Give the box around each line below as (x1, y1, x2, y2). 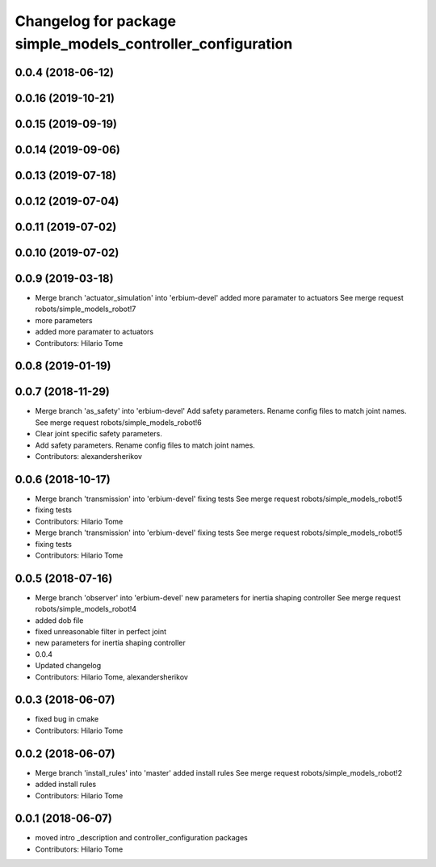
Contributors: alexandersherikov (35, 452, 143, 461)
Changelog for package (15, 12, 177, 30)
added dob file (35, 615, 84, 625)
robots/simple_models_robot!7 (35, 304, 136, 314)
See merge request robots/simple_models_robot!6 (35, 417, 202, 427)
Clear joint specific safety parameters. (35, 429, 163, 439)
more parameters (35, 315, 93, 325)
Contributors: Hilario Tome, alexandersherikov (35, 671, 189, 682)
